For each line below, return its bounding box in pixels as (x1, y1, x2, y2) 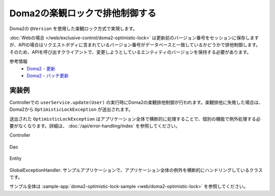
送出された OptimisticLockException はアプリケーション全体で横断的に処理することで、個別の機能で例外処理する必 (9, 116, 261, 122)
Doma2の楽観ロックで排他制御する (9, 8, 156, 19)
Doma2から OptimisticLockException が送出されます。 (9, 106, 133, 113)
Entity (9, 155, 22, 161)
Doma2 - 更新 (26, 65, 56, 71)
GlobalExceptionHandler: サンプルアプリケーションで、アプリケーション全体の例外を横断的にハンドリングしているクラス (9, 167, 263, 173)
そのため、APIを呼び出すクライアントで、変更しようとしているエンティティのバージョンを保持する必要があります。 (9, 49, 252, 55)
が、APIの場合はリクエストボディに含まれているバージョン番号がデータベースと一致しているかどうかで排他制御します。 (9, 42, 261, 48)
